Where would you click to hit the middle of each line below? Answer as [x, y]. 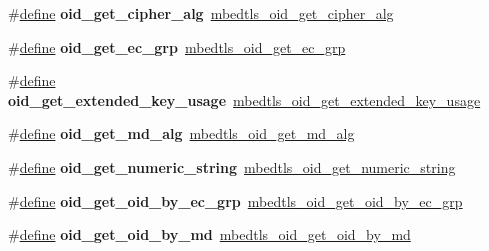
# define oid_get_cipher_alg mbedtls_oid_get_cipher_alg [201, 13]
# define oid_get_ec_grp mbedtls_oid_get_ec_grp [177, 46]
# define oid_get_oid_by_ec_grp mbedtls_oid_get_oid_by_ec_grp [235, 200]
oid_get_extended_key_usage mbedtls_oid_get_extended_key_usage [244, 99]
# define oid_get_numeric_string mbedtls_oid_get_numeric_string [232, 166]
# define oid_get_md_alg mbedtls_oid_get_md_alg [181, 133]
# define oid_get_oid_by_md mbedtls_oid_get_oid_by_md [209, 234]
